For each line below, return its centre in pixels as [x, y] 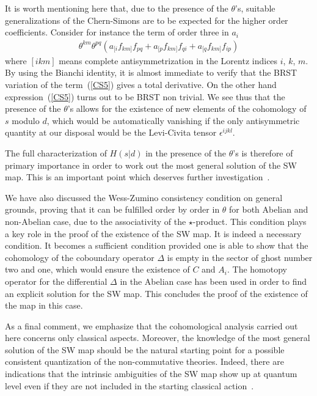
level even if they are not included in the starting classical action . [129, 385]
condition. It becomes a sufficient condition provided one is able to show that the [157, 245]
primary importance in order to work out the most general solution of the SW [151, 165]
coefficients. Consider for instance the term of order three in [117, 32]
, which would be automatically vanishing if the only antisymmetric [173, 120]
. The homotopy [257, 269]
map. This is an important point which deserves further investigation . [137, 177]
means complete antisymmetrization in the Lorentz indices [168, 60]
